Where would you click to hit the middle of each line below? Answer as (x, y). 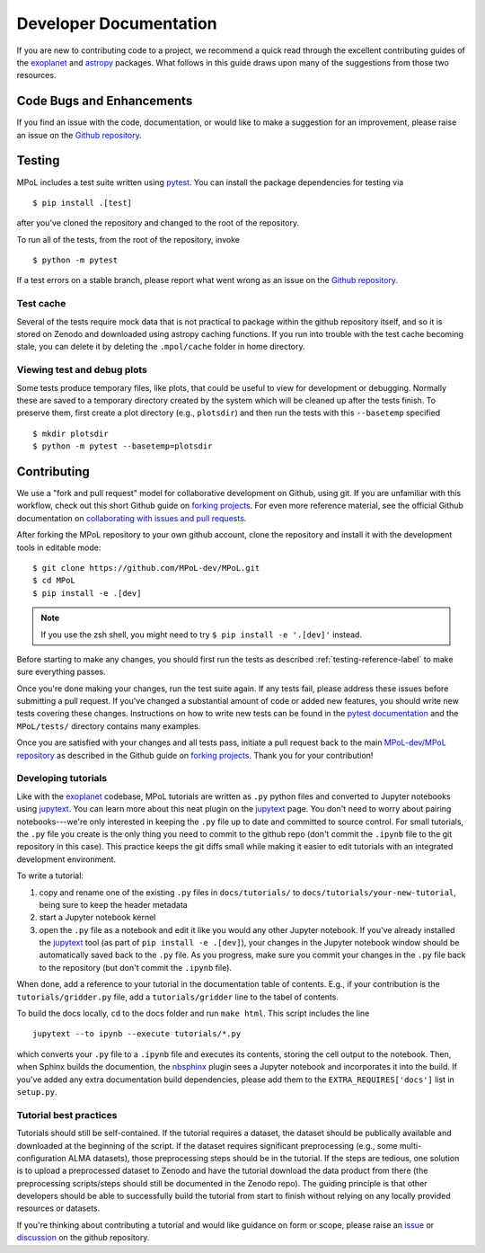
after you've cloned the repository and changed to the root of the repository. (158, 223)
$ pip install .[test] (83, 203)
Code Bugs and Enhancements (105, 101)
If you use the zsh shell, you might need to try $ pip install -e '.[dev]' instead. (202, 635)
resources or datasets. (58, 1208)
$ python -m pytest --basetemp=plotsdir (123, 446)
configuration (41, 1158)
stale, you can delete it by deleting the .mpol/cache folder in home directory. (161, 347)
